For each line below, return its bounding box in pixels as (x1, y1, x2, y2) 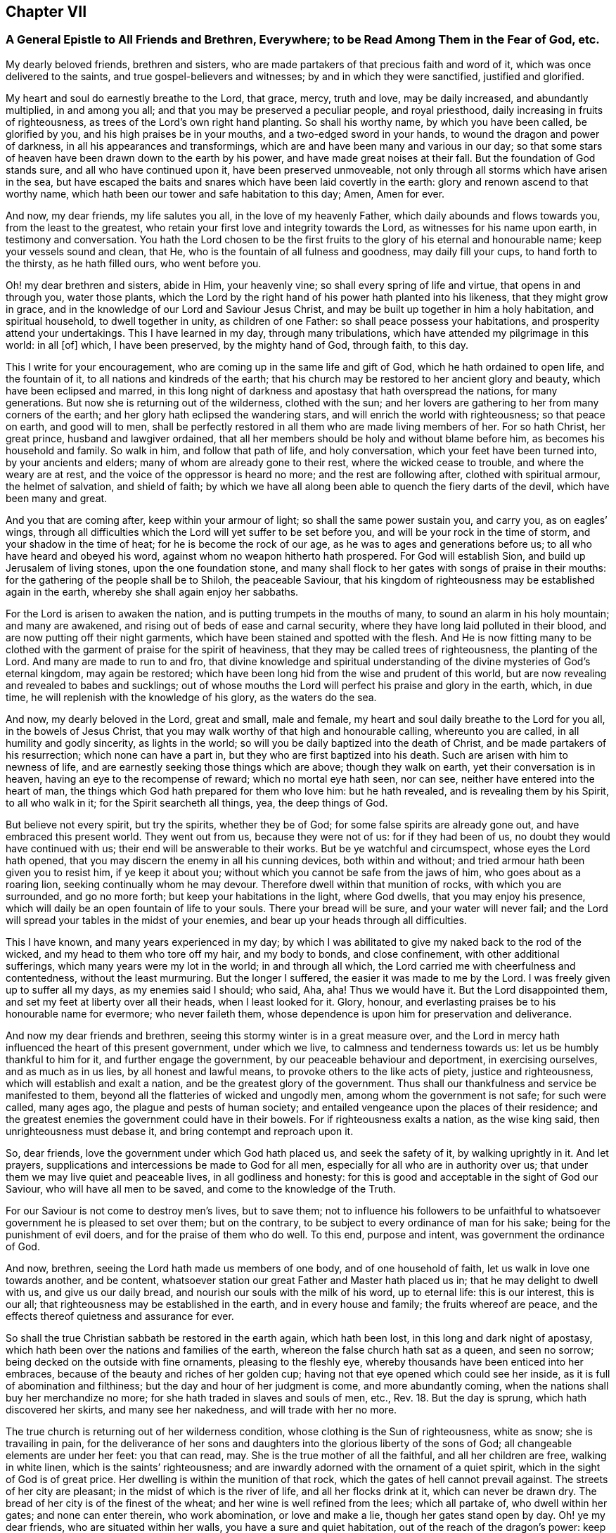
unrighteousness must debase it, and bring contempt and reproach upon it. (6, 1124, 354, 1137)
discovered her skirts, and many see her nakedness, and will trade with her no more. (6, 1403, 397, 1416)
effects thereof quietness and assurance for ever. (6, 1309, 234, 1322)
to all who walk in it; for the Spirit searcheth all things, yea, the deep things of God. (6, 796, 388, 809)
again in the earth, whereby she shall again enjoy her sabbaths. (6, 585, 299, 598)
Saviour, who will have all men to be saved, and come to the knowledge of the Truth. (6, 1182, 396, 1195)
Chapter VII (6, 3, 87, 20)
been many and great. (6, 492, 108, 504)
